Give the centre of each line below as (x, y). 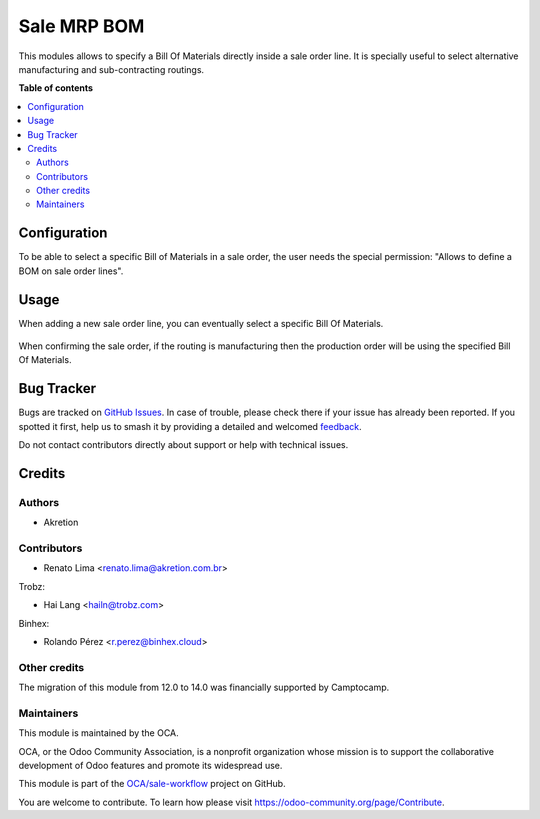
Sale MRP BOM (81, 26)
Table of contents (56, 88)
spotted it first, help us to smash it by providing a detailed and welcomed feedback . (190, 426)
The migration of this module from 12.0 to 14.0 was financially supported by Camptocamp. (204, 687)
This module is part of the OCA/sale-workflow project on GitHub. (152, 784)
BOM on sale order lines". (71, 271)
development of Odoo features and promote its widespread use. (150, 766)
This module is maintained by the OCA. (98, 733)
